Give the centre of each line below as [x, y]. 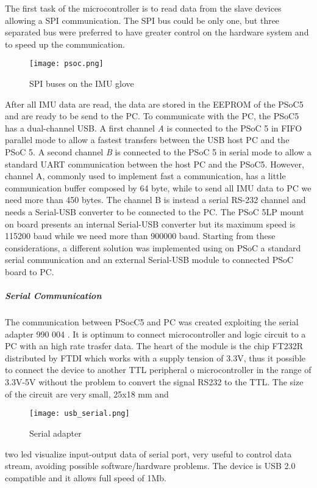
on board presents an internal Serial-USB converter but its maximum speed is [150, 224]
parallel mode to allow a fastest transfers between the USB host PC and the [147, 140]
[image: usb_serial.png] [80, 414]
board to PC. [30, 271]
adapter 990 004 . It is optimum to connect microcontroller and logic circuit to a [155, 334]
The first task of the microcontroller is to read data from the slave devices [143, 8]
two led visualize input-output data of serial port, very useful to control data [148, 453]
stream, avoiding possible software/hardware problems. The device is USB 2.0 [150, 466]
